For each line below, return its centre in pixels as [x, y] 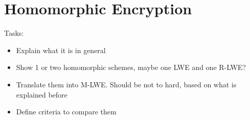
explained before [42, 94]
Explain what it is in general [61, 50]
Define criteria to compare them [66, 112]
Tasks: [14, 33]
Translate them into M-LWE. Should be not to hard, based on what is [126, 84]
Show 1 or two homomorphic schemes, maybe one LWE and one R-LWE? [131, 67]
